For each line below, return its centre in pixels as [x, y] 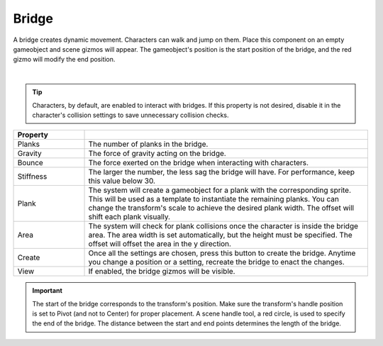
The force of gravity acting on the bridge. [157, 154]
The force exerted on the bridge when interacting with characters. [198, 163]
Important [48, 291]
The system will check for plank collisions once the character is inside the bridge [223, 226]
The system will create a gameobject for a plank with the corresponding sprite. [220, 190]
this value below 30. [122, 181]
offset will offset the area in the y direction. [160, 244]
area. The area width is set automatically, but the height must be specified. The [220, 235]
